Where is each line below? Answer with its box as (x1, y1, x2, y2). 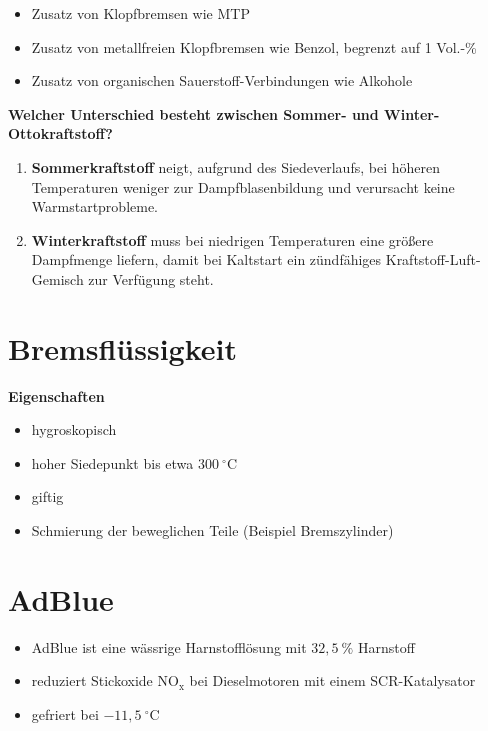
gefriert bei (31, 703, 99, 724)
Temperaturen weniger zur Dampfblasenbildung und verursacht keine (31, 176, 455, 197)
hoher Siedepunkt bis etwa (31, 452, 194, 473)
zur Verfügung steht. (88, 268, 214, 289)
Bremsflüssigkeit (8, 327, 238, 368)
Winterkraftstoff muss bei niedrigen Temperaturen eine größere (31, 229, 434, 250)
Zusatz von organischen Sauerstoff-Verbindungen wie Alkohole (31, 70, 413, 91)
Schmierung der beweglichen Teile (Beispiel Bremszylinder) (31, 520, 394, 541)
